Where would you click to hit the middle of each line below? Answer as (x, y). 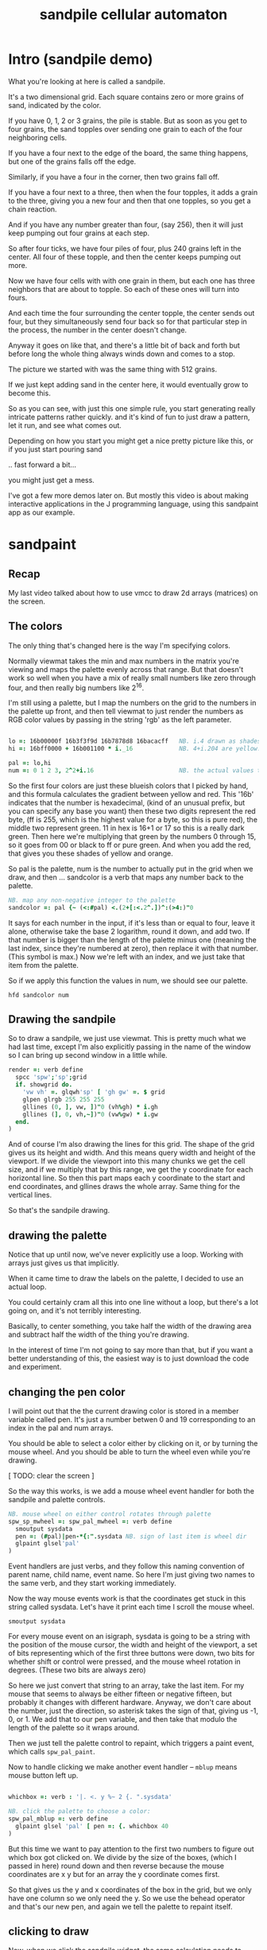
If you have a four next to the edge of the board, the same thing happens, (128, 153)
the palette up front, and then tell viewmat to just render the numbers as (126, 711)
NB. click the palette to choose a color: (79, 1812)
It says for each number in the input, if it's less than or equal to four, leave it (132, 923)
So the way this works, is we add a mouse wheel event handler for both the (131, 1491)
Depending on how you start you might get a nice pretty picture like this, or (131, 441)
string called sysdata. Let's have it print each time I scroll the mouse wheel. (132, 1607)
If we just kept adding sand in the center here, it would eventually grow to (128, 384)
